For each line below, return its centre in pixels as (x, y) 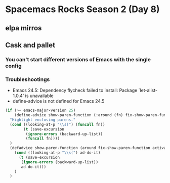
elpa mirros (24, 28)
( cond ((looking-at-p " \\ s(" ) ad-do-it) (57, 153)
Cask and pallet (30, 45)
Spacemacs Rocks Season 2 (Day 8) (83, 9)
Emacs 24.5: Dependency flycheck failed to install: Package (75, 90)
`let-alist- (148, 90)
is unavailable (39, 96)
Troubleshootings (28, 79)
